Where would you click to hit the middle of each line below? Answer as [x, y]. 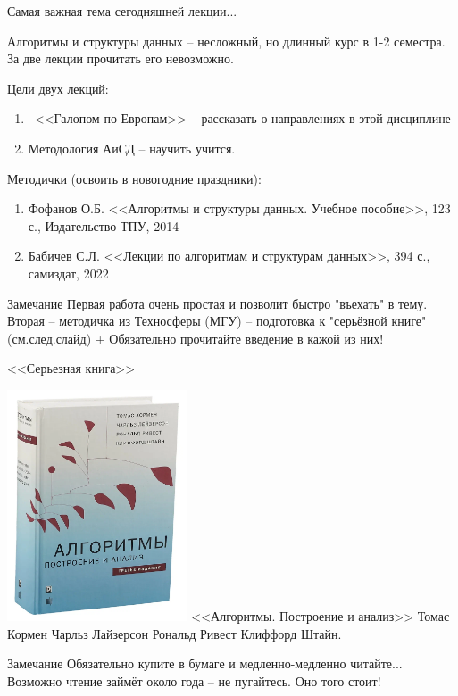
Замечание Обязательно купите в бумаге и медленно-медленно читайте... [205, 663]
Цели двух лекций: [58, 88]
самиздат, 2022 [68, 273]
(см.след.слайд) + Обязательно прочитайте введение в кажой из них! [196, 338]
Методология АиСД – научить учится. [132, 148]
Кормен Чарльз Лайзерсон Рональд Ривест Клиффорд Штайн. [175, 633]
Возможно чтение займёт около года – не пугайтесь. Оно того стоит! [194, 680]
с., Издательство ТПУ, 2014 [104, 225]
